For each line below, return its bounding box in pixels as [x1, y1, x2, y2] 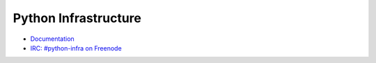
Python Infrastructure [13, 10, 142, 26]
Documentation [30, 35, 75, 43]
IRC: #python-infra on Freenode [30, 44, 122, 52]
